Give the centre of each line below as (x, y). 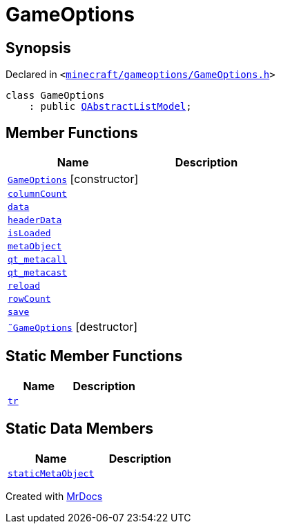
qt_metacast (38, 273)
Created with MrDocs (54, 496)
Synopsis (38, 48)
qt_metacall (38, 260)
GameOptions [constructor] (73, 179)
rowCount (29, 299)
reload (24, 286)
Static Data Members (80, 429)
